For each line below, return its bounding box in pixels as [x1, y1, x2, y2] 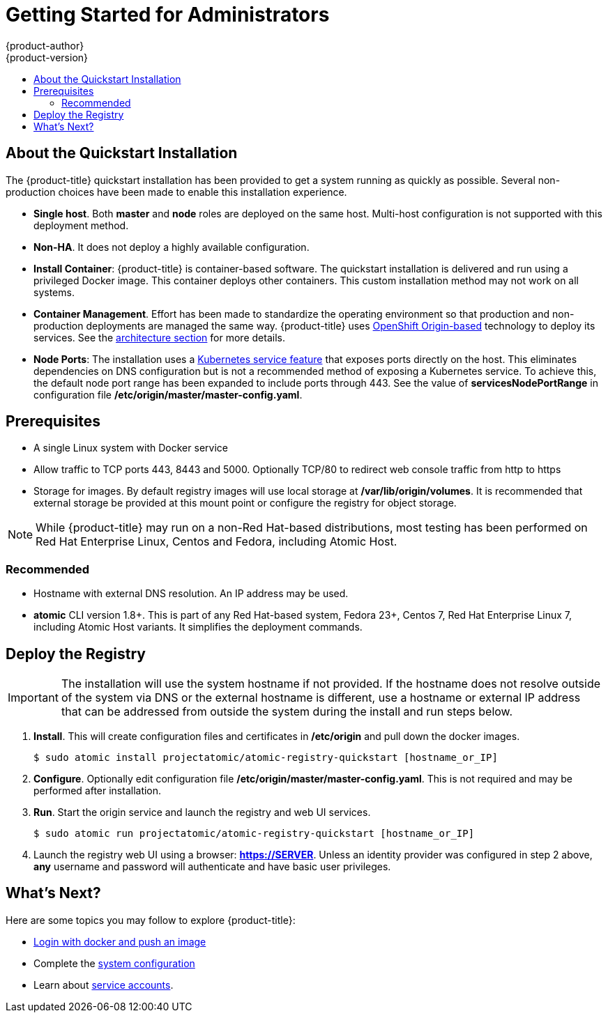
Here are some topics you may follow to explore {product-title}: [6, 913, 296, 926]
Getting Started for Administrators [6, 3, 330, 26]
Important [8, 691, 59, 705]
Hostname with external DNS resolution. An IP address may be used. [33, 587, 349, 600]
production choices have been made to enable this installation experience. [6, 185, 347, 198]
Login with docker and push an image [33, 935, 206, 948]
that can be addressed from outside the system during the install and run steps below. [61, 704, 513, 719]
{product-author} [6, 39, 84, 52]
